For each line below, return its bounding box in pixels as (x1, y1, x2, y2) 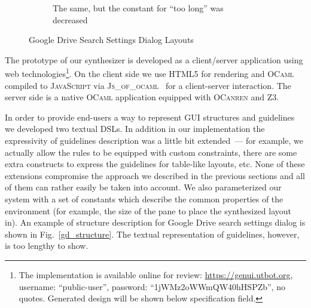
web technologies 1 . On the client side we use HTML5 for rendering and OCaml (5, 66, 294, 80)
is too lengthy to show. (5, 239, 89, 252)
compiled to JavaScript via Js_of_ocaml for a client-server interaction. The (5, 79, 291, 91)
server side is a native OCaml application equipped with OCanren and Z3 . (5, 91, 279, 103)
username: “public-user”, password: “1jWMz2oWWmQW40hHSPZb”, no (19, 280, 285, 292)
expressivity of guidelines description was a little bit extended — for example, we (5, 134, 304, 146)
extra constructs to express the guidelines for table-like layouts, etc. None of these (5, 158, 305, 170)
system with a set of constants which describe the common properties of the (5, 192, 283, 205)
